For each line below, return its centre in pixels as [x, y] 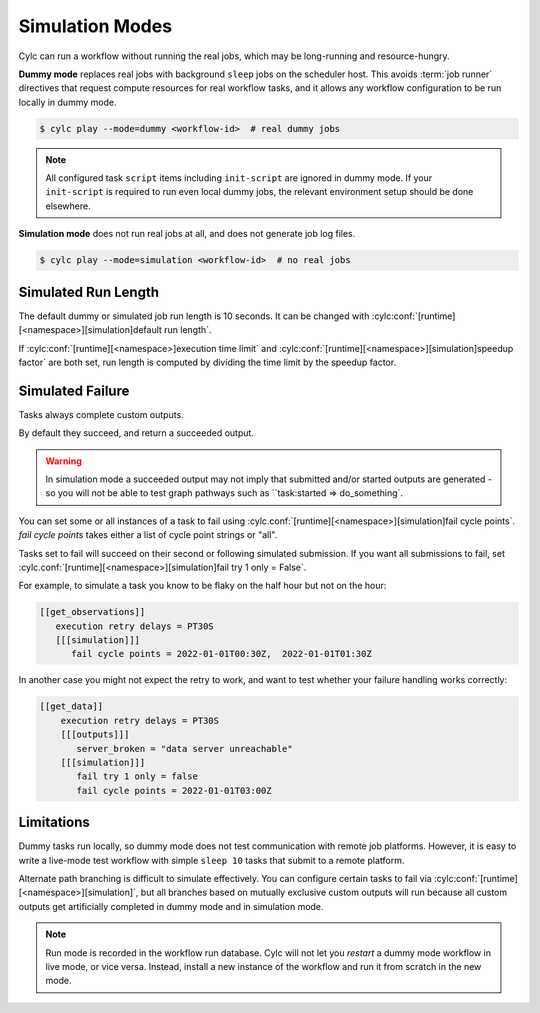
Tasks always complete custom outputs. [101, 414]
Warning [63, 461]
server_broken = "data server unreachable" [185, 748]
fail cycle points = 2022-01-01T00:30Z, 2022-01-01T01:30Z [221, 654]
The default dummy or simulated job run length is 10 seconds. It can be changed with [194, 316]
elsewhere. [68, 206]
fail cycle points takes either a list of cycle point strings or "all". [148, 535]
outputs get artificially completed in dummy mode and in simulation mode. [171, 906]
